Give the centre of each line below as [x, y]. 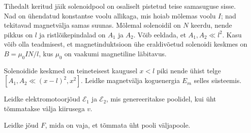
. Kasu [232, 34]
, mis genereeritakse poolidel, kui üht [161, 99]
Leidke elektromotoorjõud [42, 99]
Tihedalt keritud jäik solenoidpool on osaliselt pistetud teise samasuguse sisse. [120, 6]
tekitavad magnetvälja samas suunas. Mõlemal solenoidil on [92, 25]
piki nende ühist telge [189, 70]
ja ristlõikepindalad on [72, 34]
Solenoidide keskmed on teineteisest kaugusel [71, 70]
